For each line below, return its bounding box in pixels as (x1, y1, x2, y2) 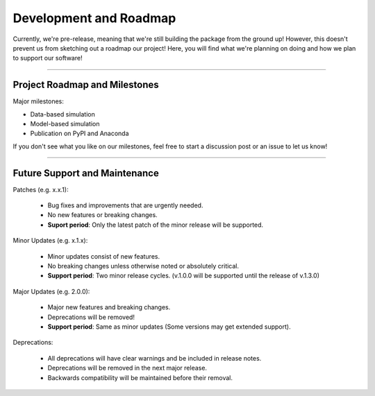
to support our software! (12, 54, 83, 62)
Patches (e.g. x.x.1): (12, 185, 69, 193)
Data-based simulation (30, 110, 95, 118)
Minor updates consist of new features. (47, 252, 160, 260)
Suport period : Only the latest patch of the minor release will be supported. (47, 221, 264, 229)
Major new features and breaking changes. (47, 303, 171, 311)
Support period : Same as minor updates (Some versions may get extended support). (47, 322, 291, 331)
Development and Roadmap (12, 10, 176, 26)
